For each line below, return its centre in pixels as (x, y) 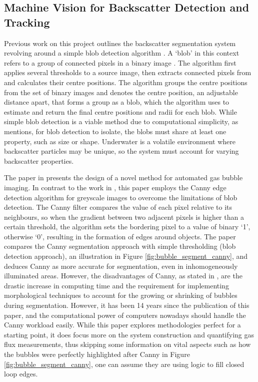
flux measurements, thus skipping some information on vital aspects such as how (127, 344)
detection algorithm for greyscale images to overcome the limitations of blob (121, 197)
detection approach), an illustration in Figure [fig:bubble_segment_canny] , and (126, 256)
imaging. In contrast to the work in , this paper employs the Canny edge (115, 187)
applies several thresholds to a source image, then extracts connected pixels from (128, 72)
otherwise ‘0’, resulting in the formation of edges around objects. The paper (120, 236)
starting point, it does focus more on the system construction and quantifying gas (129, 334)
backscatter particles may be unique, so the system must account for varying (121, 151)
